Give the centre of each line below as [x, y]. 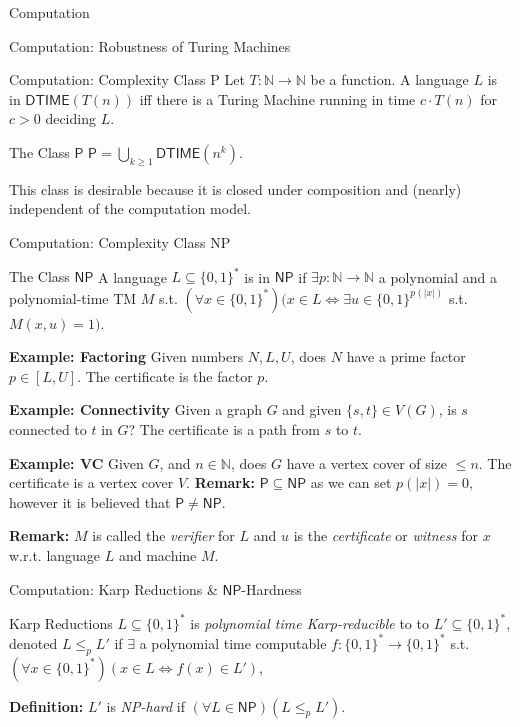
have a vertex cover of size [367, 462]
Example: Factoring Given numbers [126, 356]
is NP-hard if [145, 705]
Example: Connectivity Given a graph [135, 409]
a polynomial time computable [233, 642]
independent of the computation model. [130, 208]
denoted [33, 642]
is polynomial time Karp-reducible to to [309, 622]
